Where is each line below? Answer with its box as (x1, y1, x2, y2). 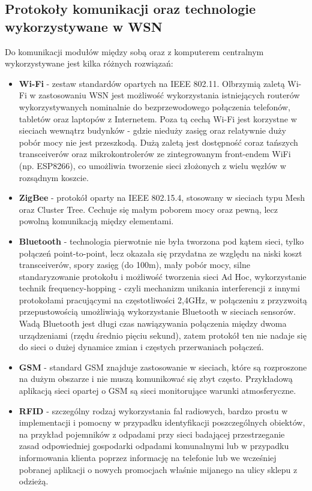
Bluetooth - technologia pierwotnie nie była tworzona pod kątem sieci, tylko (19, 234, 304, 247)
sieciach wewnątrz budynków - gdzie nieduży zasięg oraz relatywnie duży (19, 124, 286, 137)
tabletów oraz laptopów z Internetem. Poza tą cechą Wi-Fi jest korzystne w (19, 112, 297, 125)
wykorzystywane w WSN (5, 17, 163, 35)
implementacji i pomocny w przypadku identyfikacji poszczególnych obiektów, (19, 416, 305, 429)
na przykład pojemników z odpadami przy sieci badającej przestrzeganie (19, 427, 285, 440)
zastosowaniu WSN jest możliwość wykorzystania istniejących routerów (38, 89, 300, 101)
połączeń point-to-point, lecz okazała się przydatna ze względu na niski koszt (19, 246, 302, 259)
